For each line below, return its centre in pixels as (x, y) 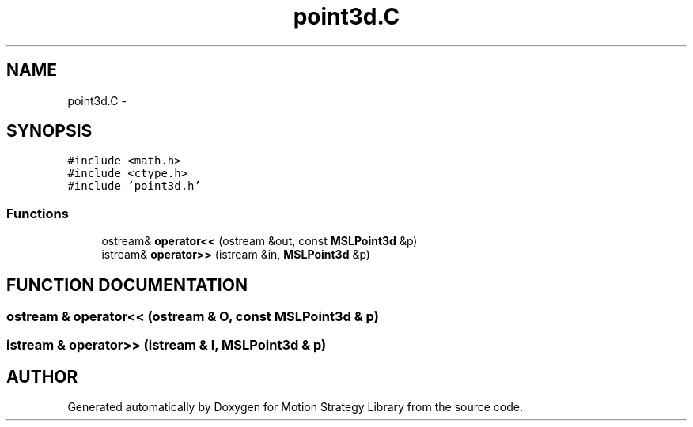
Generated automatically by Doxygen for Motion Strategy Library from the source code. (295, 407)
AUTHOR (42, 376)
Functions (38, 213)
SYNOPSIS (49, 131)
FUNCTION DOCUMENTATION (127, 285)
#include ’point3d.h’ (134, 186)
